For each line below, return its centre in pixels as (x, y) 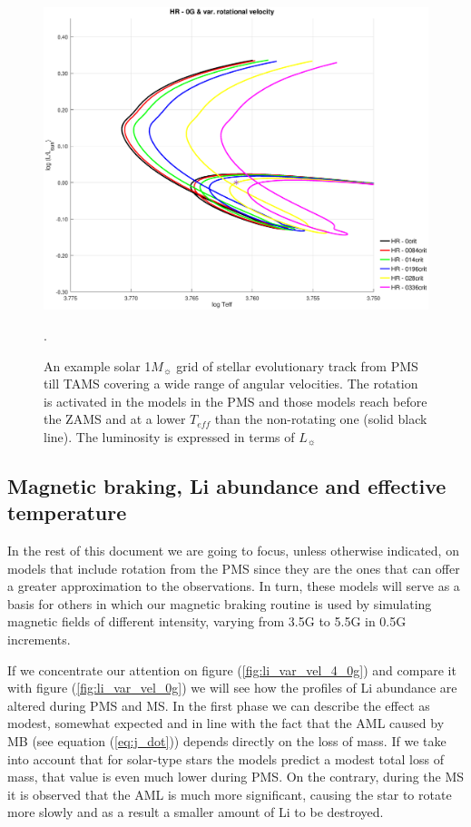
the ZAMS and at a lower (115, 419)
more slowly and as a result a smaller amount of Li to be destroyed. (196, 812)
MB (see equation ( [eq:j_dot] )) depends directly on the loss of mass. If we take (227, 741)
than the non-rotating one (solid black (321, 419)
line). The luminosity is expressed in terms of (169, 436)
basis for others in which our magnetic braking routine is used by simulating (220, 603)
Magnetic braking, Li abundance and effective (227, 485)
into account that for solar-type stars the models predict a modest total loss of (226, 758)
